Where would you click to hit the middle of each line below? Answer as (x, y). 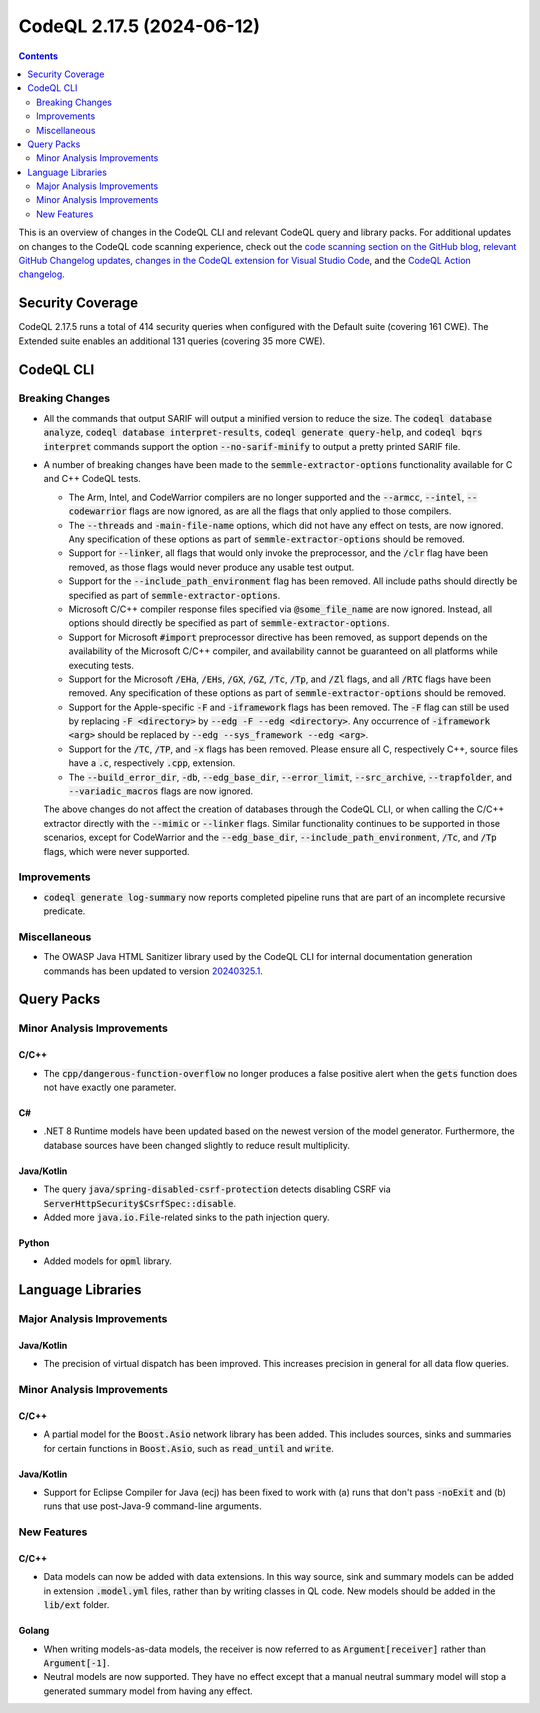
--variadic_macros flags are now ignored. (161, 791)
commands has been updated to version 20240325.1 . (153, 971)
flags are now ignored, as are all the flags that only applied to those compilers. (290, 511)
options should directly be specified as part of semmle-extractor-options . (229, 623)
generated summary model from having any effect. (148, 1691)
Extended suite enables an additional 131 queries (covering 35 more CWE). (172, 341)
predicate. (64, 911)
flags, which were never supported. (116, 851)
